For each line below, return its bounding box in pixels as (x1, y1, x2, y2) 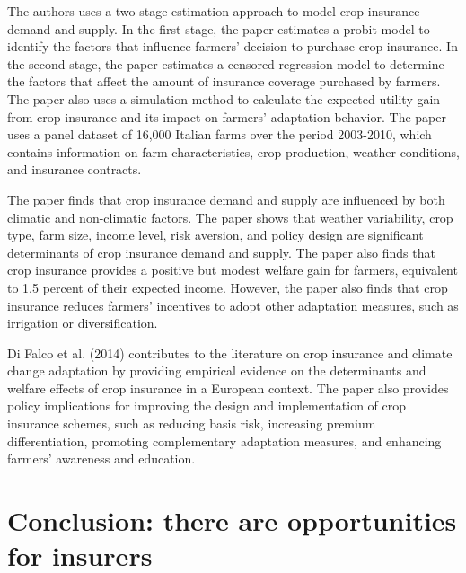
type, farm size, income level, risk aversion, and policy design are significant (7, 225, 424, 244)
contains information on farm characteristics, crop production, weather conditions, (7, 142, 460, 161)
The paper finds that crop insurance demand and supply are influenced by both (7, 190, 445, 208)
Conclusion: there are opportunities (7, 502, 457, 539)
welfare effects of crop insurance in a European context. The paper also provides (7, 378, 449, 397)
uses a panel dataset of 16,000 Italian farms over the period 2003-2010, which (7, 125, 432, 144)
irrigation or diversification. (7, 313, 158, 332)
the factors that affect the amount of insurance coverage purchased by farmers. (7, 72, 441, 91)
